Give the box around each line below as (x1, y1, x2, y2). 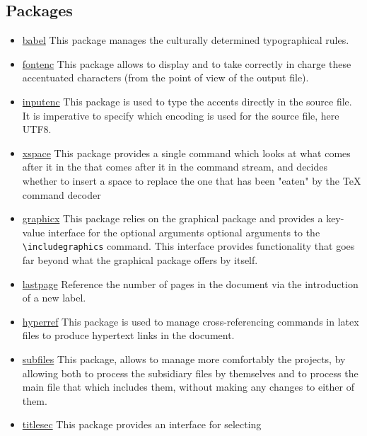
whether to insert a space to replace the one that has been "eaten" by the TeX (22, 173, 361, 188)
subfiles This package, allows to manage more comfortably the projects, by (22, 351, 346, 366)
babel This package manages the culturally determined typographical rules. (22, 33, 349, 47)
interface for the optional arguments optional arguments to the (47, 224, 320, 239)
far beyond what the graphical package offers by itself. (22, 252, 258, 267)
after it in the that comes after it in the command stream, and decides (22, 159, 327, 174)
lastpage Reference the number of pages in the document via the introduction (22, 276, 359, 291)
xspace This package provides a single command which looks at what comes (22, 145, 351, 160)
